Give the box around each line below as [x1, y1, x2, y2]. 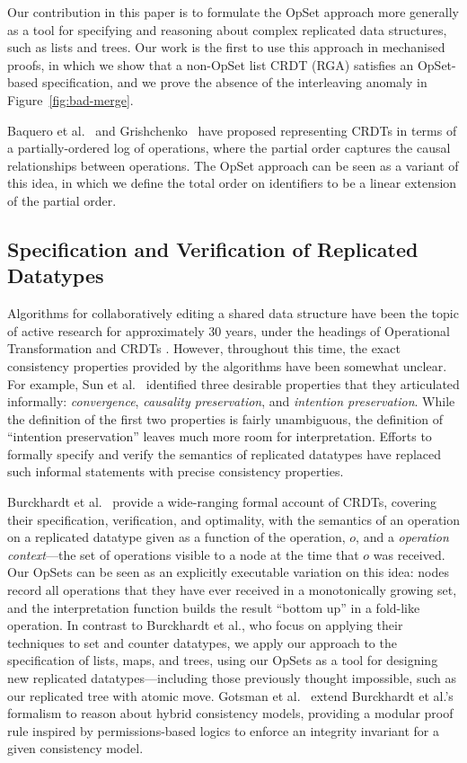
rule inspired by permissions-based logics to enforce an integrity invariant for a [7, 721, 440, 740]
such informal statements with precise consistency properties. [7, 462, 344, 481]
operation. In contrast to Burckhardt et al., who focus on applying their [7, 616, 403, 634]
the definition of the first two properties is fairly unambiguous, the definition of [7, 409, 444, 428]
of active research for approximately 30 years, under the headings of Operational [7, 321, 450, 340]
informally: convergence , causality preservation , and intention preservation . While [7, 392, 455, 411]
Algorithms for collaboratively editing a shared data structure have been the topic [7, 304, 459, 323]
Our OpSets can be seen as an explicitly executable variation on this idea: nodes [7, 563, 450, 581]
